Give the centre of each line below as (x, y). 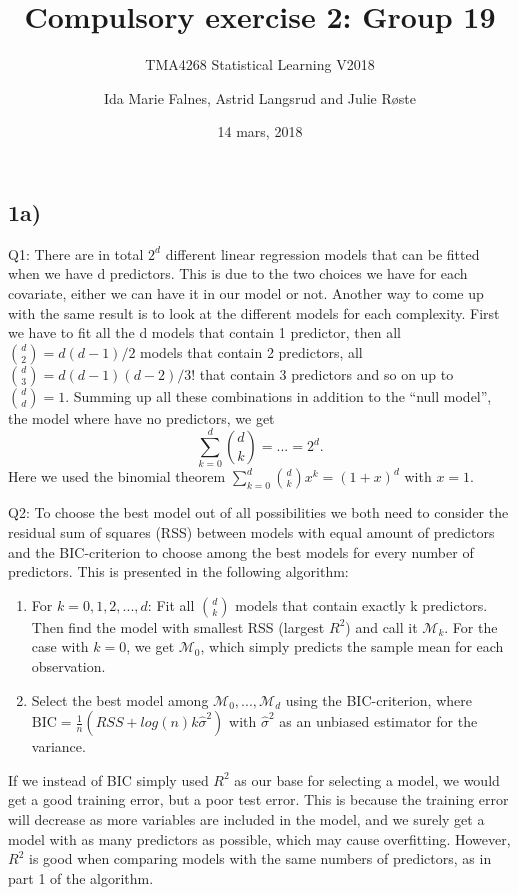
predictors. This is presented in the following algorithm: (178, 571)
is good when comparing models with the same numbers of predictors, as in (260, 858)
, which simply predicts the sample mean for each (352, 646)
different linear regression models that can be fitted (322, 253)
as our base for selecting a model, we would (367, 779)
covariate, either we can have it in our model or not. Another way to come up (246, 292)
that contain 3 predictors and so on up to (326, 373)
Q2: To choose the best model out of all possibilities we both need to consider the (258, 512)
